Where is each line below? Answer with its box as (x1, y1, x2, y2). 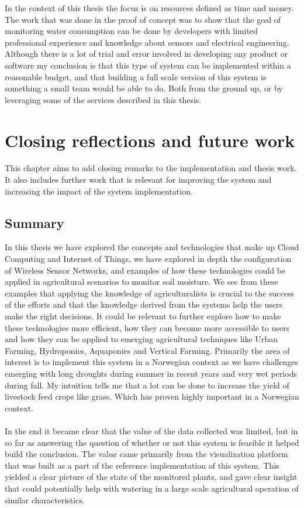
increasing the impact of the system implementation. (5, 185, 193, 197)
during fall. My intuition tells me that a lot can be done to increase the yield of (5, 379, 289, 391)
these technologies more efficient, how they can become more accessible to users (5, 321, 289, 333)
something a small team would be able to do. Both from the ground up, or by (5, 82, 283, 94)
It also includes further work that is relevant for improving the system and (5, 173, 272, 186)
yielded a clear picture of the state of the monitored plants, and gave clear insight (5, 471, 298, 483)
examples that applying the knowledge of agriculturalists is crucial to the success (5, 287, 294, 299)
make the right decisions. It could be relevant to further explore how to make (5, 310, 281, 322)
